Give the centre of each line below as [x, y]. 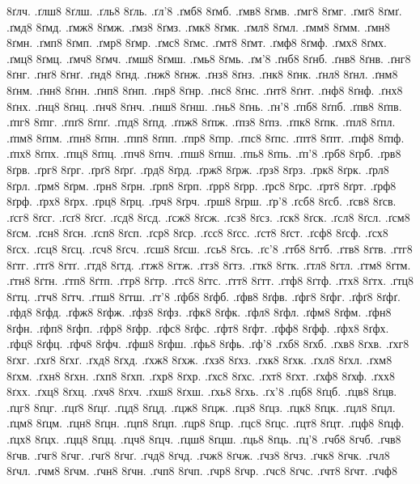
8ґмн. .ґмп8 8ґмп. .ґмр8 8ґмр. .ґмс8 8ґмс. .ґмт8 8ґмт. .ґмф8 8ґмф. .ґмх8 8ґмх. [197, 42]
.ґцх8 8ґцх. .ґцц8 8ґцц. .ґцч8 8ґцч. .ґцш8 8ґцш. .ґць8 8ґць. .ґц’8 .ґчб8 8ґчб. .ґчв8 [204, 439]
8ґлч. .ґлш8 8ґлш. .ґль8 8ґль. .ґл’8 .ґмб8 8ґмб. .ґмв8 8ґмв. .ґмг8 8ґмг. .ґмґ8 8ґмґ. [204, 11]
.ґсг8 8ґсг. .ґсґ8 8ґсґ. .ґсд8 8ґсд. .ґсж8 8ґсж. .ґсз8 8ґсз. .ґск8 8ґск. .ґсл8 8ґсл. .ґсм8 [208, 217]
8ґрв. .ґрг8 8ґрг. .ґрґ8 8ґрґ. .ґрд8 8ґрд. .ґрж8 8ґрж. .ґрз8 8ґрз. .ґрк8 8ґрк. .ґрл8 [198, 169]
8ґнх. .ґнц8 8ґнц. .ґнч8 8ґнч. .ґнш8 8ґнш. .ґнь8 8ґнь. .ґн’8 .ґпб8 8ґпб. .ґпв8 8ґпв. [204, 106]
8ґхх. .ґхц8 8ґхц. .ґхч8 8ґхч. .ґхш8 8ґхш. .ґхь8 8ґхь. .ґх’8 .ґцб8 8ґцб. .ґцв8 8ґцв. [202, 391]
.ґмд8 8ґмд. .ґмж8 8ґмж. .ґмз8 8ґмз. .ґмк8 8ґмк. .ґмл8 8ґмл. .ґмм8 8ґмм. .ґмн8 [199, 26]
